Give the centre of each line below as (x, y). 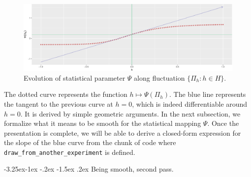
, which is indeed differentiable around (190, 104)
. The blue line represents (208, 94)
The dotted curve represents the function (66, 94)
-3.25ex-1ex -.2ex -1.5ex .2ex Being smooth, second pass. (89, 168)
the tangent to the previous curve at (59, 104)
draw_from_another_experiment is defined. (70, 152)
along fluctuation (159, 77)
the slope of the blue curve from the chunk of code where (90, 142)
